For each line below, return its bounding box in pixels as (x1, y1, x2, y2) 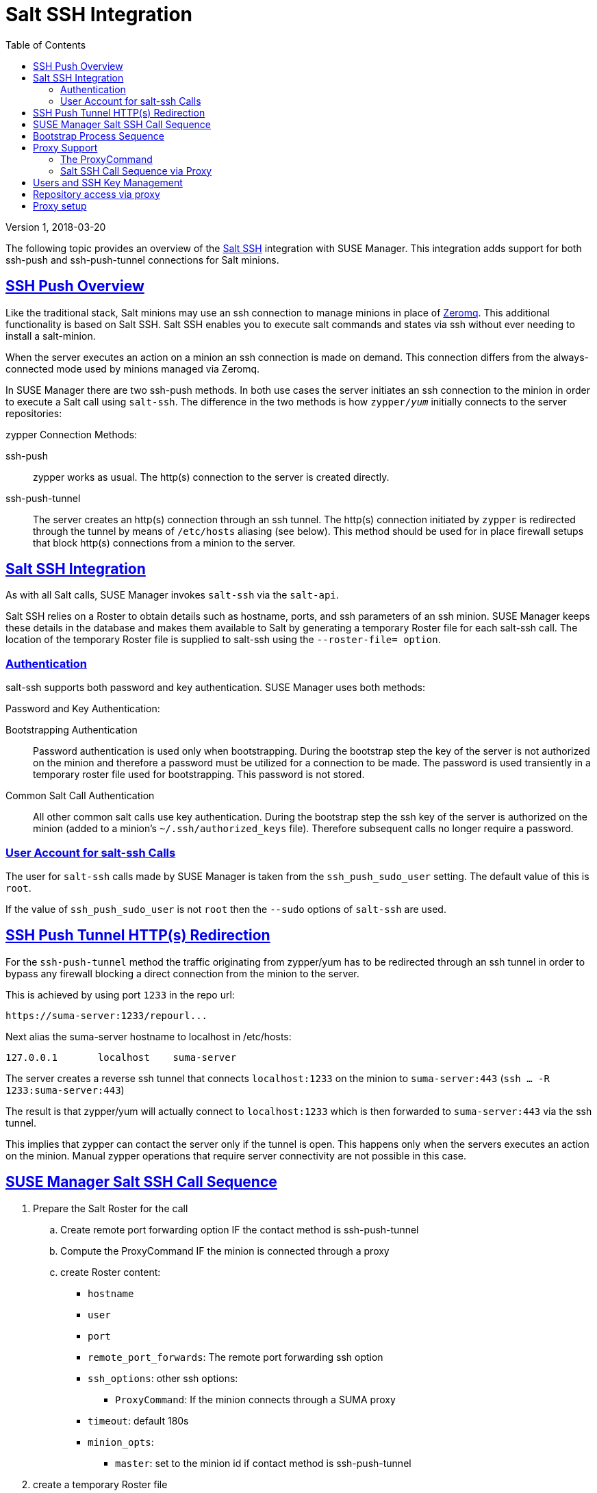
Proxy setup (33, 199, 87, 212)
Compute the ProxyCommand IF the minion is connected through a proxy (60, 1244, 390, 1257)
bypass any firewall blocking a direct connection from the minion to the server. (5, 967, 359, 979)
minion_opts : (88, 1435, 154, 1448)
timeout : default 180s (88, 1414, 189, 1427)
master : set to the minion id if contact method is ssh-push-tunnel (115, 1457, 411, 1469)
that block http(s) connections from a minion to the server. (33, 536, 296, 549)
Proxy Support (33, 141, 98, 153)
